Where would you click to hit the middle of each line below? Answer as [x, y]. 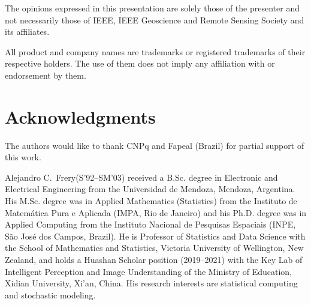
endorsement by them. [46, 75]
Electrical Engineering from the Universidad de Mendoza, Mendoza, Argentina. [150, 189]
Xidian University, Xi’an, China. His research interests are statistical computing [151, 283]
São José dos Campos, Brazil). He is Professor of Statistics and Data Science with [155, 236]
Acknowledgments [80, 116]
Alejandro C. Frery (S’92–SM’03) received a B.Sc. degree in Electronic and [141, 177]
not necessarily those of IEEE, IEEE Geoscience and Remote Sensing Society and [155, 20]
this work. [23, 157]
